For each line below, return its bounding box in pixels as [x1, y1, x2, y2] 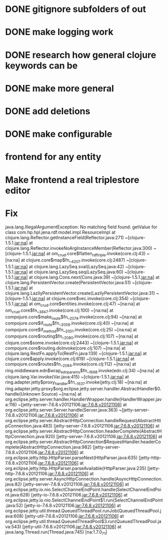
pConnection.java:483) [5, 423, 52, 429]
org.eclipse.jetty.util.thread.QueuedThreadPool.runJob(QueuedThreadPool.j [5, 508, 161, 514]
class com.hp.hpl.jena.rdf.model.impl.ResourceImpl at [5, 229, 116, 235]
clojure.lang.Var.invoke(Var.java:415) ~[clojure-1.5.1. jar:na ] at [5, 374, 129, 380]
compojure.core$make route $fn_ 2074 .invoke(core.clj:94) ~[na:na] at [5, 314, 142, 321]
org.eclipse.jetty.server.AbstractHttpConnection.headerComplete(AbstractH [5, 428, 162, 434]
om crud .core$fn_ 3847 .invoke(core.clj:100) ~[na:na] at [5, 307, 113, 314]
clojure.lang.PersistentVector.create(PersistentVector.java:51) [5, 280, 131, 286]
